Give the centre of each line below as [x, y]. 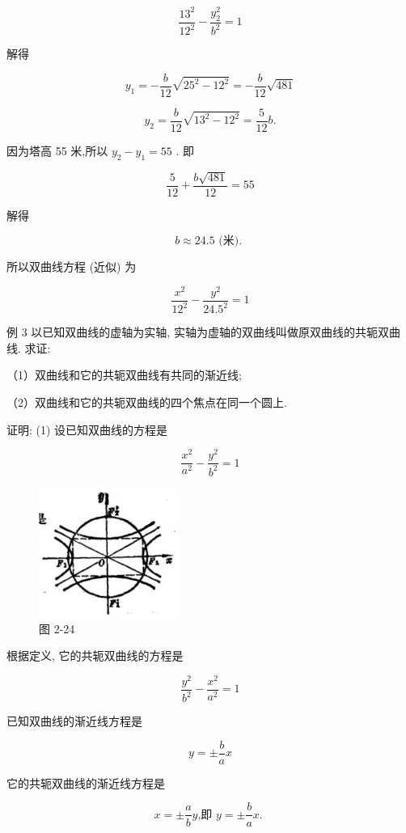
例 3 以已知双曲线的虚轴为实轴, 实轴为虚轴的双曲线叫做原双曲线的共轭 [192, 332]
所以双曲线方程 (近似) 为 [72, 266]
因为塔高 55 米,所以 [57, 150]
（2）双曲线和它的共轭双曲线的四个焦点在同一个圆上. [147, 402]
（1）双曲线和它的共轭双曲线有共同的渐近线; [124, 375]
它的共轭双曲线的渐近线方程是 [86, 782]
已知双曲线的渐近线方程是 [74, 721]
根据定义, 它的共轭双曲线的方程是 [95, 655]
